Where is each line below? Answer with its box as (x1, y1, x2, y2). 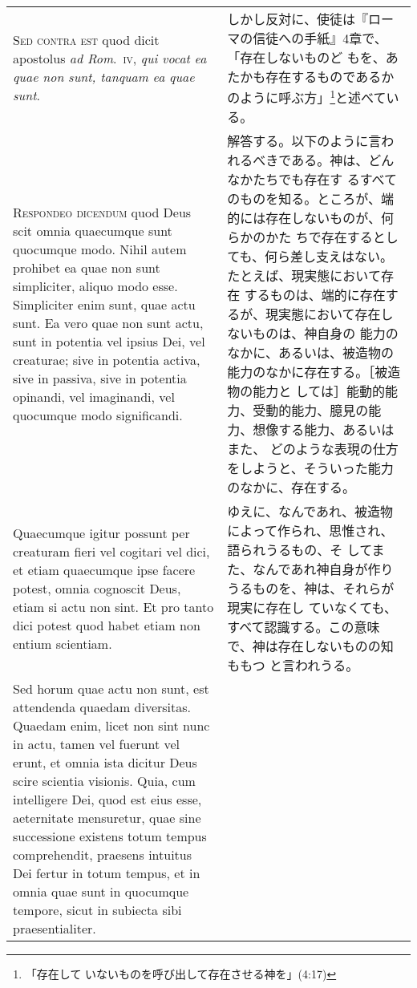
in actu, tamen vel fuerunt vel (13, 735, 180, 754)
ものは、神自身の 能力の (253, 324, 399, 343)
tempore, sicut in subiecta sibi (13, 901, 182, 920)
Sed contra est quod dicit (13, 30, 160, 50)
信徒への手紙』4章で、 (253, 29, 387, 47)
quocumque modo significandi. (13, 406, 183, 425)
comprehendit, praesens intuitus (13, 845, 192, 864)
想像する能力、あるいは (253, 420, 395, 439)
